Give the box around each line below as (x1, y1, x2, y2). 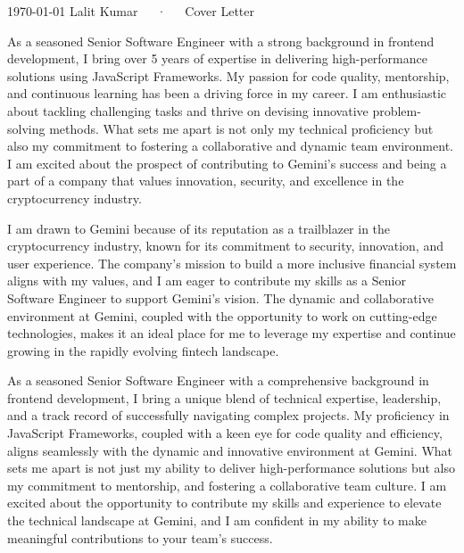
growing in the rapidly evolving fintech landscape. (7, 341, 279, 359)
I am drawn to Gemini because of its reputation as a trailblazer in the (7, 219, 391, 237)
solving (7, 119, 46, 137)
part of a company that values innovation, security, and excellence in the (7, 171, 404, 190)
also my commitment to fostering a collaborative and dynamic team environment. (7, 136, 453, 155)
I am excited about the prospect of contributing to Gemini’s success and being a (7, 153, 447, 172)
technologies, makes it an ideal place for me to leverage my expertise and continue (7, 324, 456, 343)
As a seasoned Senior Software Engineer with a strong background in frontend (7, 31, 435, 50)
